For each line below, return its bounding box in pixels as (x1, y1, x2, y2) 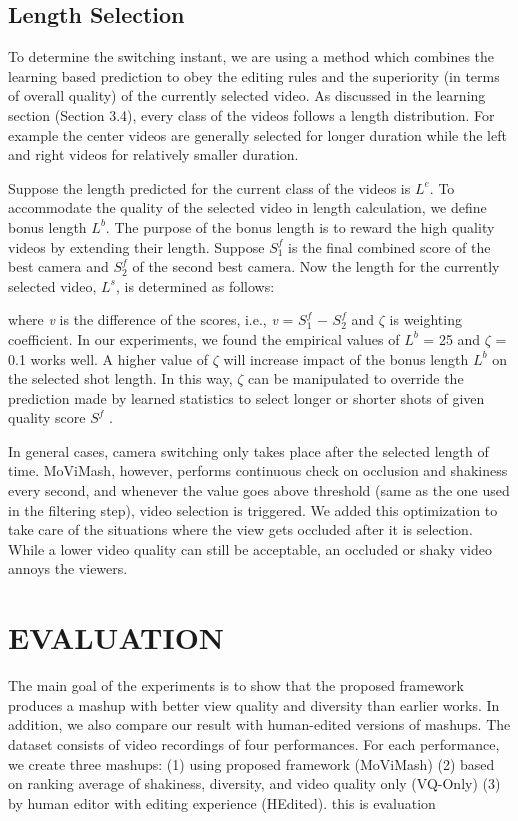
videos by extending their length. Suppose (8, 236, 265, 257)
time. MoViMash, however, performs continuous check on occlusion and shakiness (8, 460, 508, 481)
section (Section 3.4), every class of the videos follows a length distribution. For (8, 104, 495, 125)
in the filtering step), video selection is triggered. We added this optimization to (8, 499, 498, 520)
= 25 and (423, 328, 481, 349)
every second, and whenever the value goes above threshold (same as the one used (8, 480, 510, 501)
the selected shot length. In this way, (8, 368, 233, 389)
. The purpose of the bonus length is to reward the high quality (105, 216, 495, 237)
